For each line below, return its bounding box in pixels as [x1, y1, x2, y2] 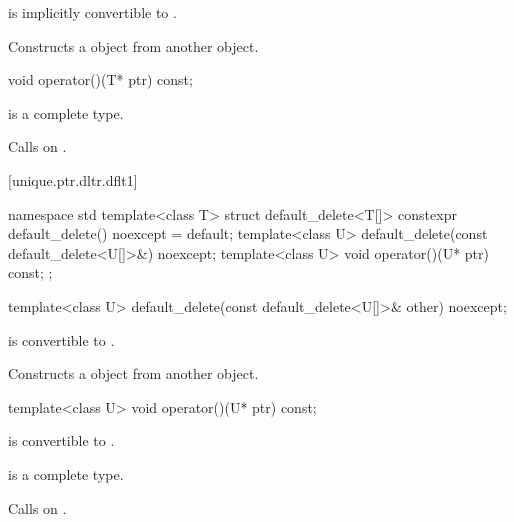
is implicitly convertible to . [8, 2, 177, 22]
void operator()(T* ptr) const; [8, 69, 193, 90]
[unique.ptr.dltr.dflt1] [8, 169, 138, 190]
